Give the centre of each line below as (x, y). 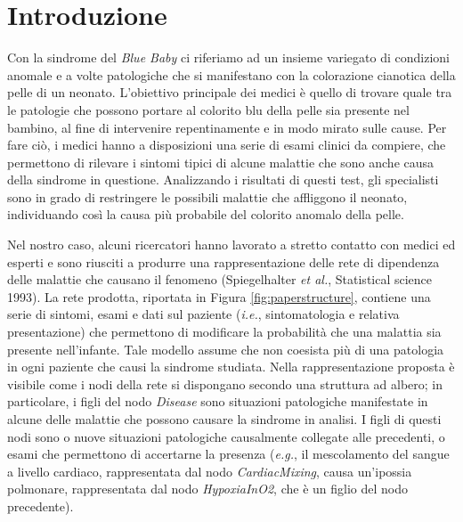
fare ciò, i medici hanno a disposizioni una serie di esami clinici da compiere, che (227, 145)
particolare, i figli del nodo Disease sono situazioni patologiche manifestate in (218, 401)
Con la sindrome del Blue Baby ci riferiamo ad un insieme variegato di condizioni (228, 57)
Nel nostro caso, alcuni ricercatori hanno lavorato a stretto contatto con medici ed (231, 245)
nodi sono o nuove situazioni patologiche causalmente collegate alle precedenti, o (226, 436)
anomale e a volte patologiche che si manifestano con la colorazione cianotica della (231, 74)
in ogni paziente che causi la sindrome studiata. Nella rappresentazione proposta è (231, 367)
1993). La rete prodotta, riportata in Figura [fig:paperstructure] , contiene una (219, 296)
